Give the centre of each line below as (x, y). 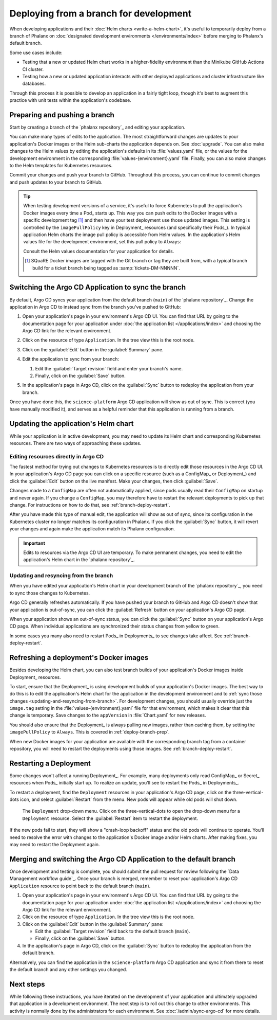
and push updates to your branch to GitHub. (56, 182)
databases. (34, 84)
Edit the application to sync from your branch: (71, 359)
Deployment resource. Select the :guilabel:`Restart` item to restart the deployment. (110, 818)
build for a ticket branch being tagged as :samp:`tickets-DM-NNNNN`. (106, 268)
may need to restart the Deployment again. (55, 845)
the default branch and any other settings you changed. (68, 970)
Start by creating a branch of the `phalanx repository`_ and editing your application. (97, 127)
